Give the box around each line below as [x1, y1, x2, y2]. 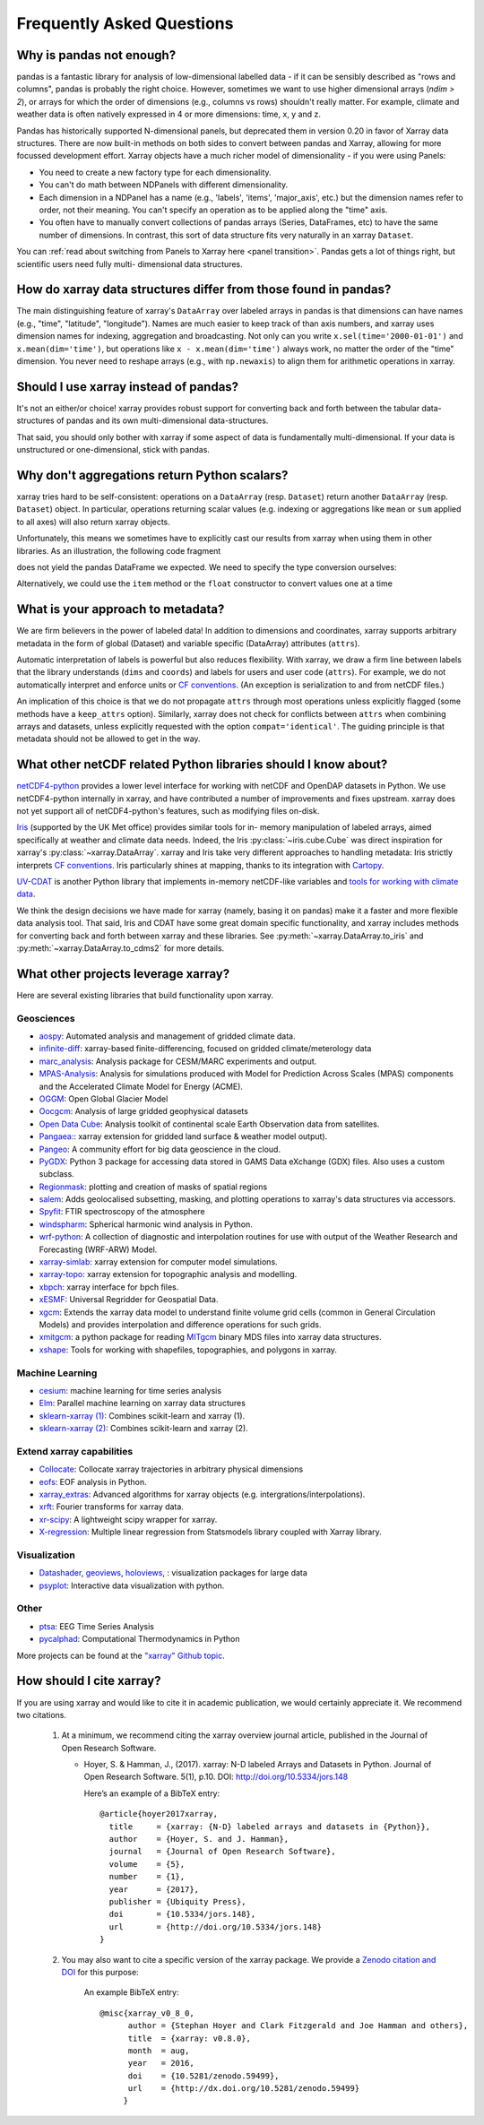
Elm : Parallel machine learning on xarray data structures [39, 1398, 246, 1409]
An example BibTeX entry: [83, 1987, 179, 1998]
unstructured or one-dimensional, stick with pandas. [16, 445, 211, 455]
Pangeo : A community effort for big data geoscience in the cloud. [39, 1144, 281, 1154]
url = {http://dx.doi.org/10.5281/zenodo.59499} [127, 2084, 360, 2094]
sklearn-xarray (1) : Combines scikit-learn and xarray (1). [39, 1410, 246, 1421]
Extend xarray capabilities [16, 1445, 134, 1457]
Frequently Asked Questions [16, 13, 234, 33]
